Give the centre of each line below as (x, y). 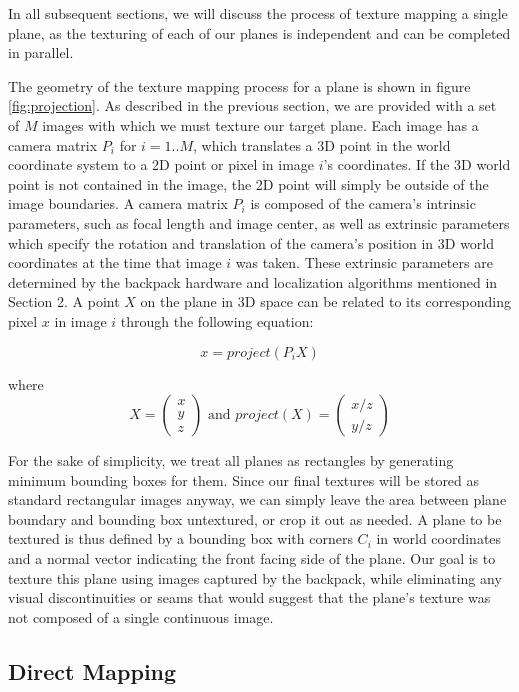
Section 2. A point (64, 301)
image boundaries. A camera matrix (118, 203)
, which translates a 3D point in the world (321, 144)
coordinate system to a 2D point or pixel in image (161, 164)
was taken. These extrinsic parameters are (364, 262)
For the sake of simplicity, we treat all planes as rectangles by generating (231, 460)
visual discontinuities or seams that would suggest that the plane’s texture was (249, 597)
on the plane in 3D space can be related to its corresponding (325, 301)
